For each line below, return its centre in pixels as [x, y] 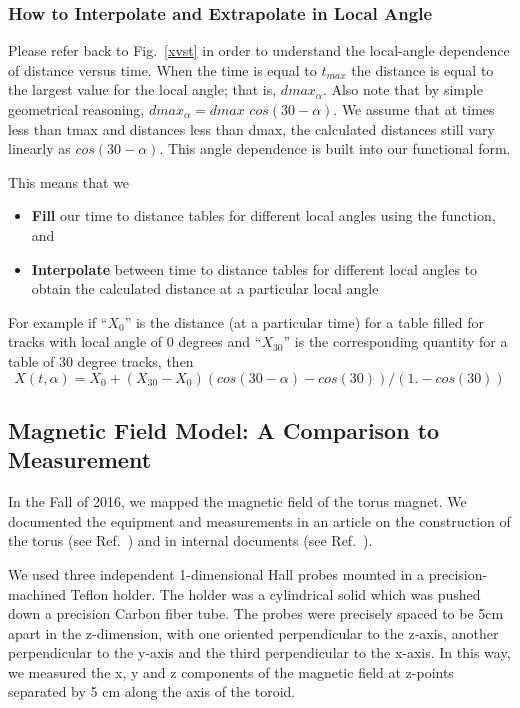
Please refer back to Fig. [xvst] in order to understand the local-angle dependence [259, 50]
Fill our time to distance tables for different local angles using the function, [263, 215]
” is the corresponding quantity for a [395, 341]
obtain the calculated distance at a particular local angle [205, 288]
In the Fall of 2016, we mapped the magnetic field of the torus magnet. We [237, 501]
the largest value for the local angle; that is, [142, 89]
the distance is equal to [422, 69]
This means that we [69, 181]
